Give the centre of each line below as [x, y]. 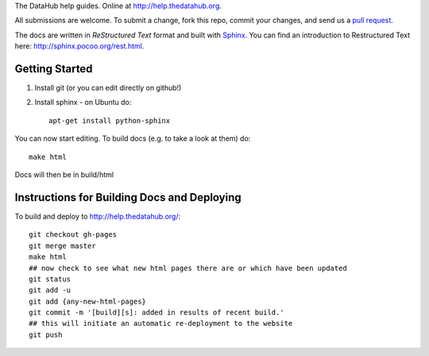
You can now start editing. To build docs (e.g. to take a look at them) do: [133, 138]
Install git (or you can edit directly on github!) [108, 88]
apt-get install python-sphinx [110, 120]
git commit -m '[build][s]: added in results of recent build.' [157, 313]
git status [50, 279]
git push [46, 335]
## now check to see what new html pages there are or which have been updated [188, 268]
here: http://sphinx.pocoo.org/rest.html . [79, 46]
